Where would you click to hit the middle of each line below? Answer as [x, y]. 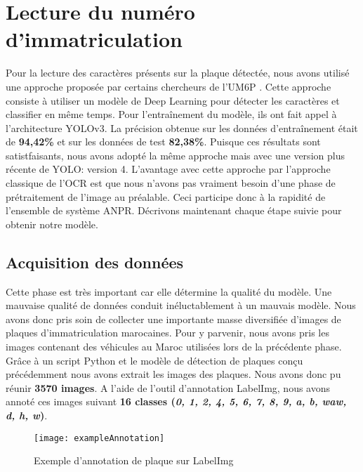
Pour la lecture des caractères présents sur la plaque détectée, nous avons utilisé [178, 73]
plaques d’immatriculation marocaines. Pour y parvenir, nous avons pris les [167, 333]
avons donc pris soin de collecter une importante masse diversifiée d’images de [173, 319]
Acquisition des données [95, 262]
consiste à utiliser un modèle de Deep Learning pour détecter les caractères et [173, 100]
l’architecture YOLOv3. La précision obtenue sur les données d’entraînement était [182, 127]
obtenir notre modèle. [52, 224]
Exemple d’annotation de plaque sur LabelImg [134, 460]
